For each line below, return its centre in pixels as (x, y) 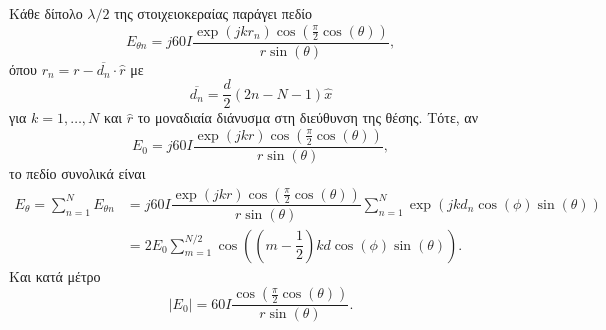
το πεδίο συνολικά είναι (77, 172)
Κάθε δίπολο (46, 13)
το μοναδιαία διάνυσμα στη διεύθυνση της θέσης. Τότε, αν (307, 117)
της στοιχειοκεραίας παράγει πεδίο (213, 13)
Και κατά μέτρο (55, 275)
